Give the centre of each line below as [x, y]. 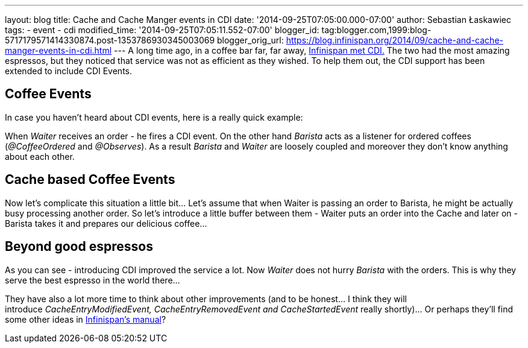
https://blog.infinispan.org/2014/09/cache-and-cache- [394, 40]
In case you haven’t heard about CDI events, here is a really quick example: [154, 117]
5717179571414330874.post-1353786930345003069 [110, 40]
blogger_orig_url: [250, 40]
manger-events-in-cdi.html [58, 50]
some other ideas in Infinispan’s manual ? [86, 319]
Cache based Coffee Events [90, 180]
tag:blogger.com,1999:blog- [376, 30]
